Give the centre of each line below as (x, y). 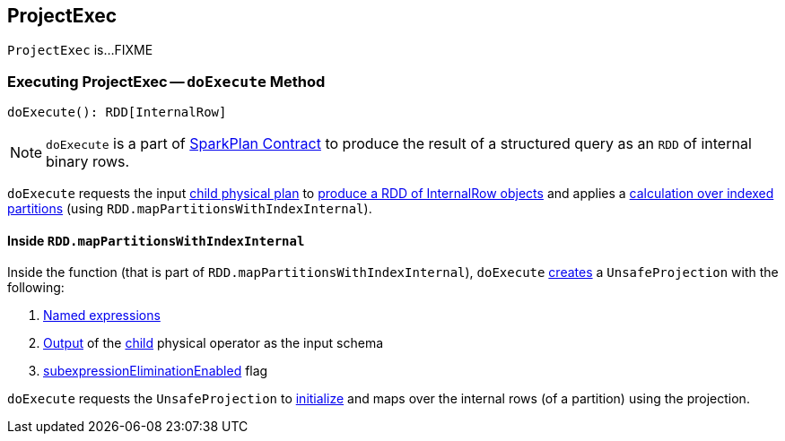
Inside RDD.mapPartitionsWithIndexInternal (156, 240)
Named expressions (102, 316)
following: (36, 288)
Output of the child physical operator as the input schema (214, 343)
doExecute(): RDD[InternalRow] (117, 112)
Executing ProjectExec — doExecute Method (166, 81)
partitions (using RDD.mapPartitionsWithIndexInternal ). (190, 209)
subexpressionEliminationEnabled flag (156, 371)
